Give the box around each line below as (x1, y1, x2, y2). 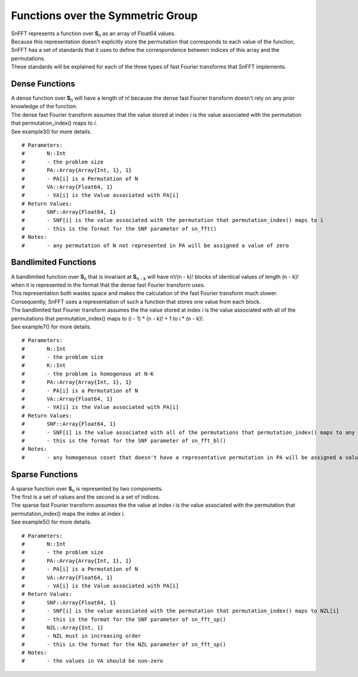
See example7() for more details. (11, 323, 92, 330)
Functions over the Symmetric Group (11, 9, 198, 22)
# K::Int (21, 362, 66, 369)
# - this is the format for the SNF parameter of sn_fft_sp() (21, 616, 226, 623)
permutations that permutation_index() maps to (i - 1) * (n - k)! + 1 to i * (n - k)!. (11, 315, 205, 322)
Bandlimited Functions (11, 257, 97, 267)
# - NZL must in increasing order (21, 633, 141, 639)
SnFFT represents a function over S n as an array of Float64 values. (11, 30, 176, 38)
